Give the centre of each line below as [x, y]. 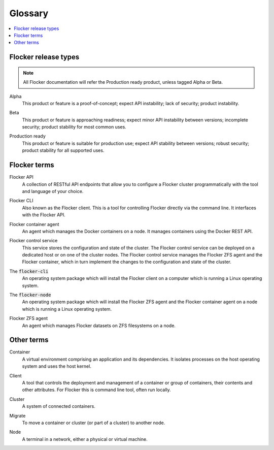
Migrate [18, 415]
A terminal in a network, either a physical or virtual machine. [85, 439]
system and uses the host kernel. [57, 366]
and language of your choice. [53, 191]
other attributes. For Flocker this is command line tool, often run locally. [96, 390]
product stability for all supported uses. [63, 150]
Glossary [29, 13]
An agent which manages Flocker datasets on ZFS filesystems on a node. [99, 326]
